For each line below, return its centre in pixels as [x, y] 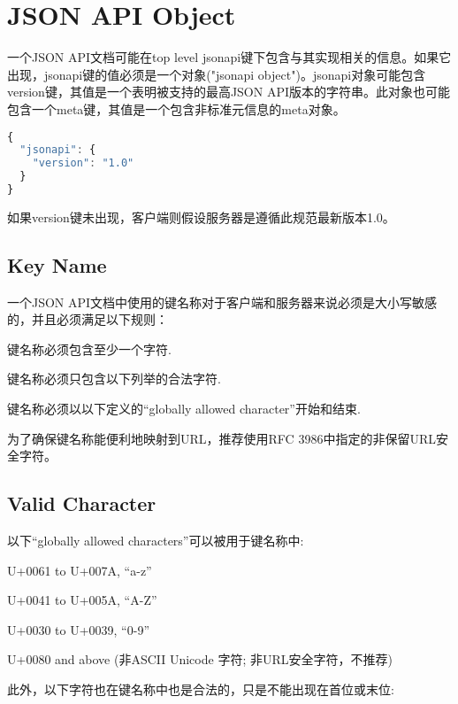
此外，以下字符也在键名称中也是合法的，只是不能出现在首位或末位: [201, 689]
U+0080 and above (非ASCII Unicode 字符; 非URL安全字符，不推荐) [200, 659]
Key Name [57, 264]
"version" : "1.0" [83, 163]
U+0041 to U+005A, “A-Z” [82, 600]
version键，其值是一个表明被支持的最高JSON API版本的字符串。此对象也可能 [229, 92]
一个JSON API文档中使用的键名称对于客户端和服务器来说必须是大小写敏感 [222, 302]
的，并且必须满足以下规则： [88, 319]
